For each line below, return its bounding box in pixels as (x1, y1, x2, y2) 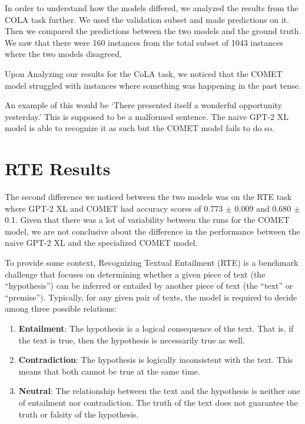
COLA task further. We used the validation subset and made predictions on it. (5, 13, 289, 25)
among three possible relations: (5, 302, 117, 315)
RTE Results (5, 156, 111, 181)
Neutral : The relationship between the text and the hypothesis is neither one (18, 385, 300, 397)
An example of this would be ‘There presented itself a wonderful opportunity (5, 99, 282, 111)
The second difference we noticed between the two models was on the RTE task (5, 191, 292, 203)
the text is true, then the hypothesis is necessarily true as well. (18, 333, 245, 346)
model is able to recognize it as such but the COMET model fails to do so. (5, 122, 274, 134)
